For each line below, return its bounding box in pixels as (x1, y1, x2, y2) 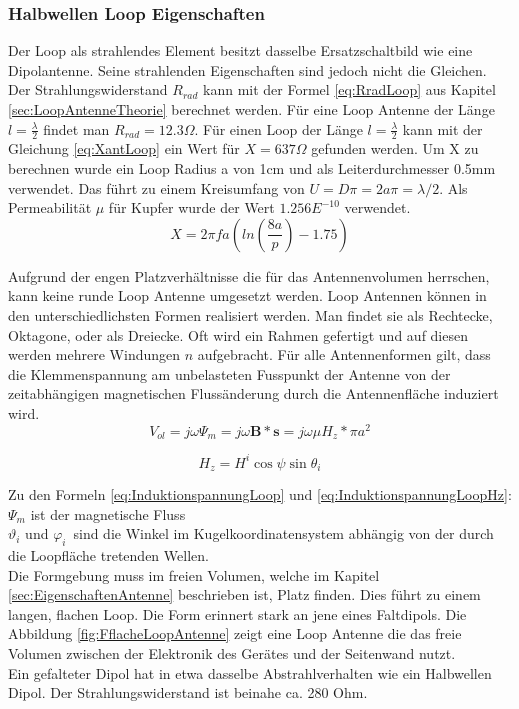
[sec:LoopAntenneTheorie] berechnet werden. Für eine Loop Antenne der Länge (8, 99, 495, 119)
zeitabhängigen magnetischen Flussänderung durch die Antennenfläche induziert (8, 383, 499, 404)
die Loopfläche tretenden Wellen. (8, 545, 209, 566)
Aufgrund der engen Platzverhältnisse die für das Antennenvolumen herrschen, (8, 265, 490, 286)
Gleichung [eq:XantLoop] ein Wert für (8, 138, 240, 159)
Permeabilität (8, 197, 92, 218)
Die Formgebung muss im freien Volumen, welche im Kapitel (8, 564, 380, 585)
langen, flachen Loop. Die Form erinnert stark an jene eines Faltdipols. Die (8, 603, 467, 624)
